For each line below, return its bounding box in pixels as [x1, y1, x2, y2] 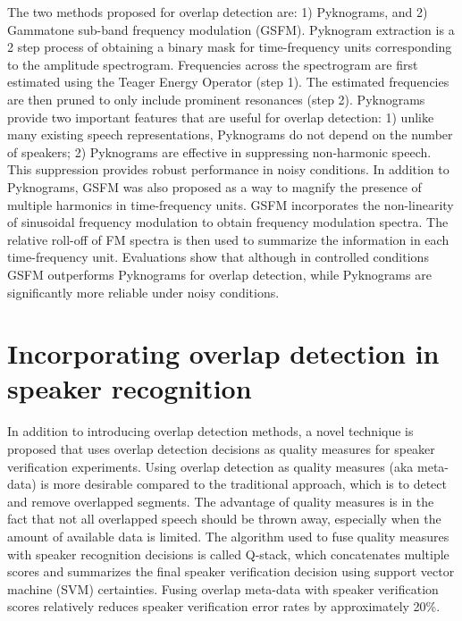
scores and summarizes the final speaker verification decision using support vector [7, 562, 455, 581]
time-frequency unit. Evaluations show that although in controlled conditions [7, 248, 429, 266]
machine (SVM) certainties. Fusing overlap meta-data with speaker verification [7, 579, 439, 598]
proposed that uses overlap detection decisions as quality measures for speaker [7, 440, 435, 457]
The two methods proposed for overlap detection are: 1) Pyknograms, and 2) [7, 3, 428, 21]
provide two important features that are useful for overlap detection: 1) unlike [7, 107, 434, 126]
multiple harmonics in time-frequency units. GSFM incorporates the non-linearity [7, 195, 454, 214]
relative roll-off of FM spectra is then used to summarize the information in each [7, 230, 449, 248]
